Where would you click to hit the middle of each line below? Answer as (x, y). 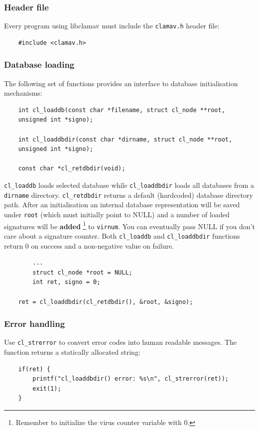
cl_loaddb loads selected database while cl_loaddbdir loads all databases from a (129, 185)
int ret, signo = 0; (66, 282)
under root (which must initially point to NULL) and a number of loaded (117, 214)
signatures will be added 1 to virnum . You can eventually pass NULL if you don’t (129, 225)
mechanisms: (23, 93)
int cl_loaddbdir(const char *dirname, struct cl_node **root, (125, 139)
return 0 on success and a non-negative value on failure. (89, 245)
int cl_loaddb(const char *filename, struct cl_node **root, (122, 110)
